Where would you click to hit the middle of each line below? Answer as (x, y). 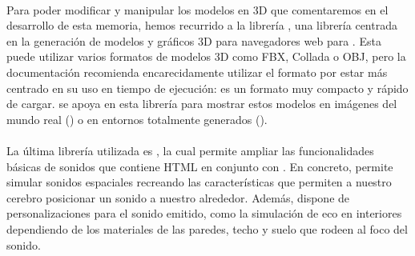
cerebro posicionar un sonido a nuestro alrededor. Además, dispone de (178, 197)
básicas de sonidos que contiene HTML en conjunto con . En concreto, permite (200, 166)
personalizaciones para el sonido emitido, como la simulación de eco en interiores (204, 213)
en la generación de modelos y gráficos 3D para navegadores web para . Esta (194, 40)
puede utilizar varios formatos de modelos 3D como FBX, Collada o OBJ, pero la (206, 56)
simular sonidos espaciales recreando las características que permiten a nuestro (199, 182)
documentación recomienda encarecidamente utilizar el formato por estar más (197, 72)
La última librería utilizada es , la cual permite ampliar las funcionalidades (190, 150)
